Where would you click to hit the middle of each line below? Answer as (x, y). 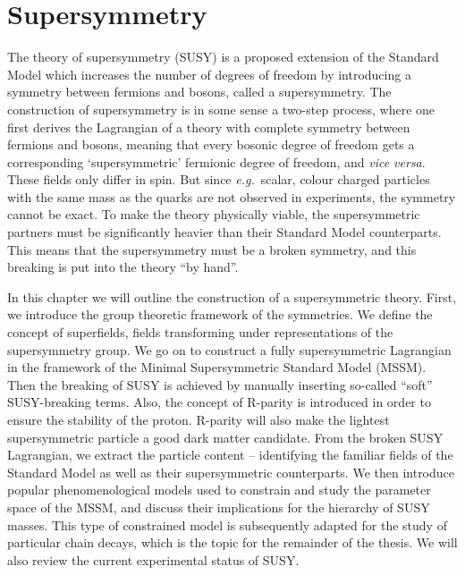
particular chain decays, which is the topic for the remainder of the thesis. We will (232, 542)
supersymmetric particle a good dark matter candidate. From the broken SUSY (225, 437)
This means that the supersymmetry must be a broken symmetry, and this (212, 249)
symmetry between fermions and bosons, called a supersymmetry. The (199, 92)
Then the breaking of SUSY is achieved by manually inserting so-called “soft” (220, 384)
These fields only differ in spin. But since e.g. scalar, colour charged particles (219, 179)
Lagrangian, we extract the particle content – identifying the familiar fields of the (230, 455)
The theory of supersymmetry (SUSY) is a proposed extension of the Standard (223, 57)
